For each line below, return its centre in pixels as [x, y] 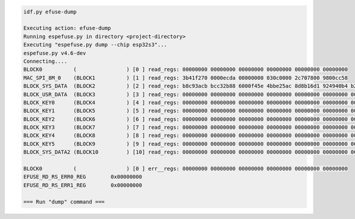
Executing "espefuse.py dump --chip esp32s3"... [95, 45]
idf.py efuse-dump [50, 12]
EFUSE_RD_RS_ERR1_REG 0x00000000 [83, 185]
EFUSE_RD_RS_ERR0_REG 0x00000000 [83, 177]
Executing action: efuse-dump [67, 28]
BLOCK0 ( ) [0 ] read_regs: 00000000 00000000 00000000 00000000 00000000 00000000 [186, 70]
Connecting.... [45, 61]
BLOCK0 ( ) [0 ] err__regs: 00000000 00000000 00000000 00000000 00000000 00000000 [186, 169]
